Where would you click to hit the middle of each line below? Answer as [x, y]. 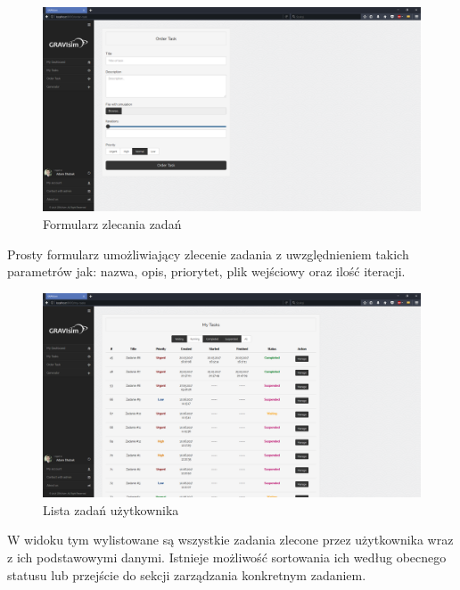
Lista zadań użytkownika [111, 509]
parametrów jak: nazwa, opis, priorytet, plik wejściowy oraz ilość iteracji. [206, 271]
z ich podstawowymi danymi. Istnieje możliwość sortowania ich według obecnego [227, 557]
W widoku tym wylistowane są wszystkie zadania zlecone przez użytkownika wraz [230, 540]
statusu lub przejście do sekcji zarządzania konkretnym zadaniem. [187, 574]
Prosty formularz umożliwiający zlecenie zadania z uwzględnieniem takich [208, 254]
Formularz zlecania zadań [112, 223]
